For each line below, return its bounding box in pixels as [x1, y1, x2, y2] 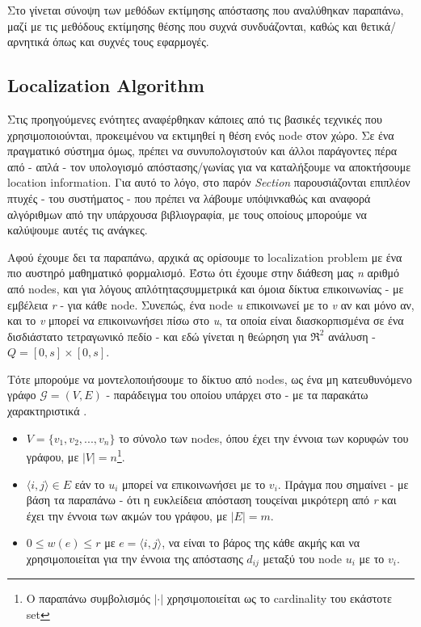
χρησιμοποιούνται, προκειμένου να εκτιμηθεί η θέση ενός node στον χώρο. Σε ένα [7, 126, 394, 143]
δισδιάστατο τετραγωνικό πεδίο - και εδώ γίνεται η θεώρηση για [7, 327, 307, 344]
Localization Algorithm [7, 73, 204, 98]
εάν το [74, 475, 105, 492]
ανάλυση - [328, 327, 376, 344]
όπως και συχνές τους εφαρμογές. [53, 33, 209, 50]
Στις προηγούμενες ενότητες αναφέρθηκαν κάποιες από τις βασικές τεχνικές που [7, 110, 382, 127]
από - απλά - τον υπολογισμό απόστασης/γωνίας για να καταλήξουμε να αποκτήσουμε [7, 158, 411, 175]
